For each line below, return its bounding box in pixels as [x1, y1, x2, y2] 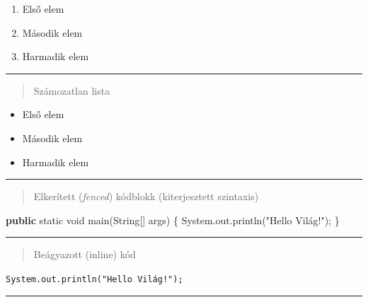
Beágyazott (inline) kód [33, 247, 136, 262]
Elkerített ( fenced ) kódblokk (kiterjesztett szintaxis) [33, 189, 259, 204]
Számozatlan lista [33, 83, 110, 98]
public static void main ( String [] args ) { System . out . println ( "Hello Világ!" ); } [6, 212, 340, 227]
